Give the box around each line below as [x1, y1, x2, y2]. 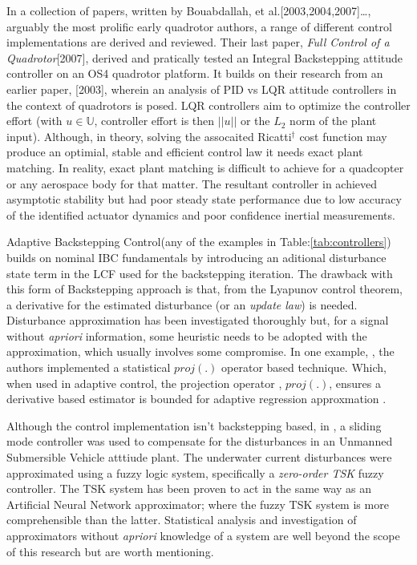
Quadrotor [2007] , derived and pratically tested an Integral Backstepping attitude [6, 49, 403, 66]
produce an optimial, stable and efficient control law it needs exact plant [6, 143, 363, 160]
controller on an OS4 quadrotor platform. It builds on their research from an [6, 65, 383, 82]
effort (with [6, 112, 63, 129]
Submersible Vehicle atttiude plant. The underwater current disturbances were [6, 449, 392, 466]
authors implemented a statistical [6, 359, 171, 376]
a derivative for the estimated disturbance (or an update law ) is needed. [6, 296, 358, 313]
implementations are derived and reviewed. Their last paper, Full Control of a [6, 34, 390, 50]
